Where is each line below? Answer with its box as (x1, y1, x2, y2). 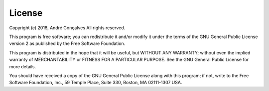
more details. (9, 63, 36, 69)
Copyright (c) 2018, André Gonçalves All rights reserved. (9, 25, 126, 31)
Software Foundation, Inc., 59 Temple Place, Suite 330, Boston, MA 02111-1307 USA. (9, 80, 182, 86)
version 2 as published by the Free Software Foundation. (9, 41, 126, 46)
